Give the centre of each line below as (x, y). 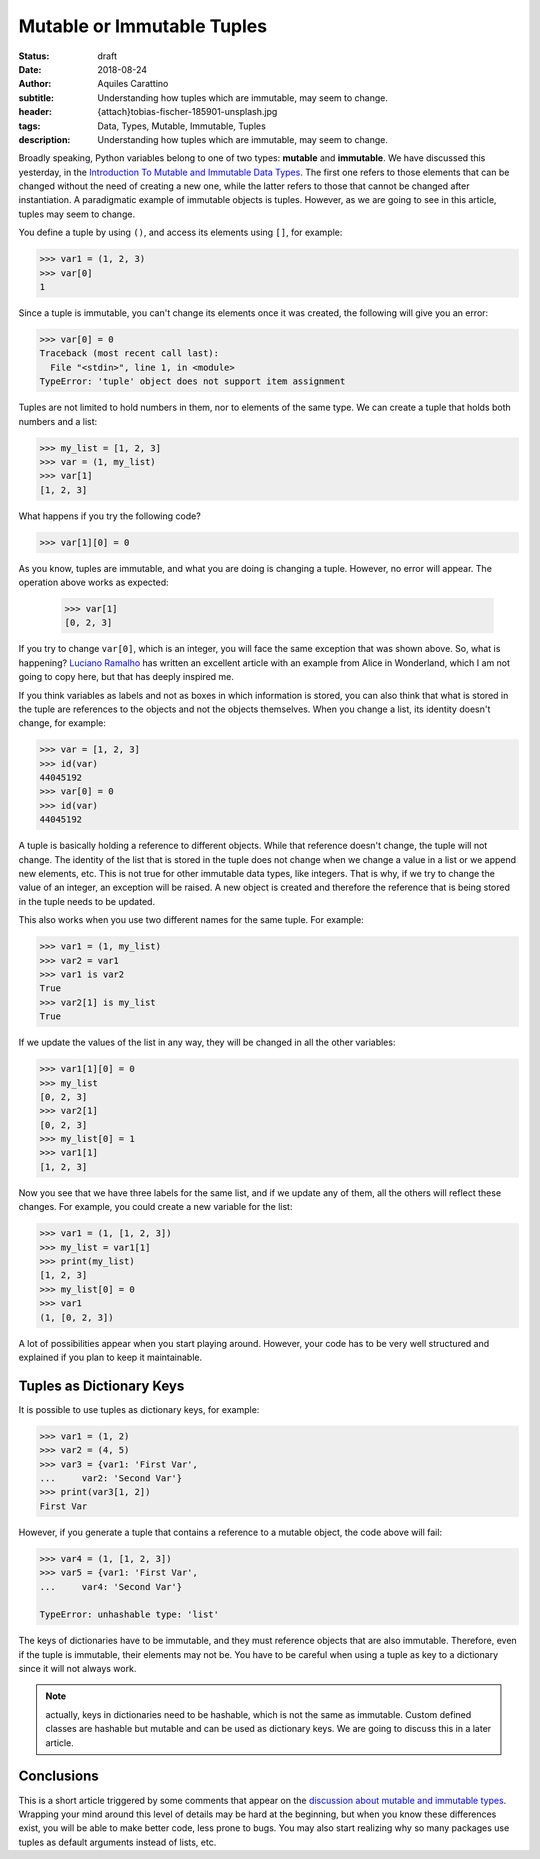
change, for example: (62, 723)
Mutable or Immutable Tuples (143, 26)
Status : (34, 56)
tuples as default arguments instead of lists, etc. (117, 1842)
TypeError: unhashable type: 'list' (129, 1614)
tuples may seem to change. (76, 214)
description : (44, 139)
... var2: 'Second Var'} (111, 1478)
